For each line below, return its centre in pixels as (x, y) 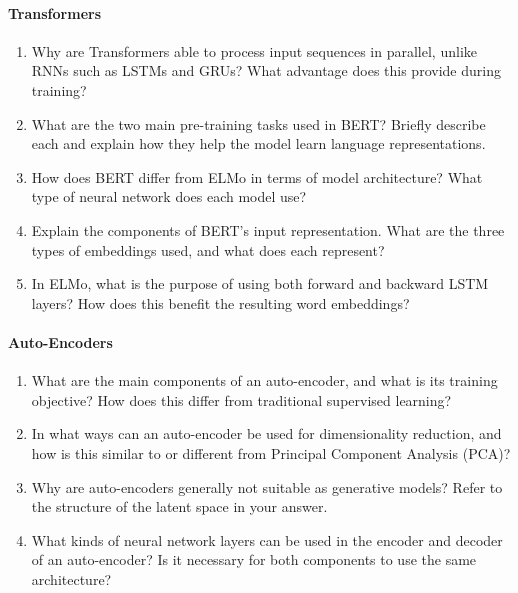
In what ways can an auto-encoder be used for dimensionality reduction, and (266, 433)
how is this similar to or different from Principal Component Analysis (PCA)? (271, 452)
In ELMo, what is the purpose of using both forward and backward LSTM (260, 283)
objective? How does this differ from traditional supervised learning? (241, 399)
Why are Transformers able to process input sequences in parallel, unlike (254, 50)
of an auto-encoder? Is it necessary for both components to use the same (254, 559)
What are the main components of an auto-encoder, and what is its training (264, 380)
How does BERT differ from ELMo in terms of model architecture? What (257, 176)
